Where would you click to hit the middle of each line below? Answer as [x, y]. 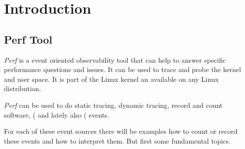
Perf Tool [28, 39]
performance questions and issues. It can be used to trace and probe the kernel [122, 69]
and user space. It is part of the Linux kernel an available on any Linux [111, 79]
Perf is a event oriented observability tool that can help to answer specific [115, 60]
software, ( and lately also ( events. [57, 114]
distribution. [23, 88]
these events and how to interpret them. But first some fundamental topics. [117, 140]
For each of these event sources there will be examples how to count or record [121, 131]
